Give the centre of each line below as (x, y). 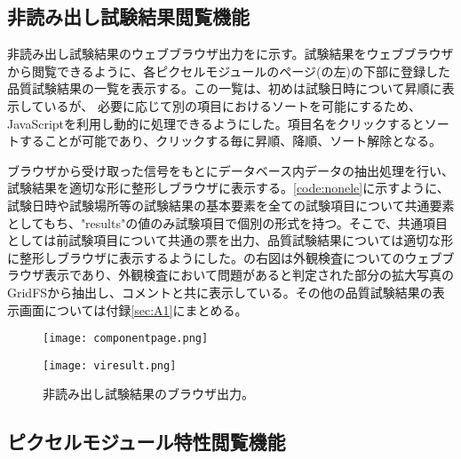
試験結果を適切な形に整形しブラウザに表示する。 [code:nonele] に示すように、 (228, 188)
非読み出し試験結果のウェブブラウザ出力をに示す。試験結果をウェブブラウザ (230, 54)
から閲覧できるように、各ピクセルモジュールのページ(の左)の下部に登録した (229, 71)
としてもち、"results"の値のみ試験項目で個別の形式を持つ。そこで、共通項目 (228, 222)
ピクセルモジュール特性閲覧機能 (147, 442)
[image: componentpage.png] (126, 339)
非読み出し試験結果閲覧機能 (128, 16)
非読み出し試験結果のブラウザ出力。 (148, 394)
